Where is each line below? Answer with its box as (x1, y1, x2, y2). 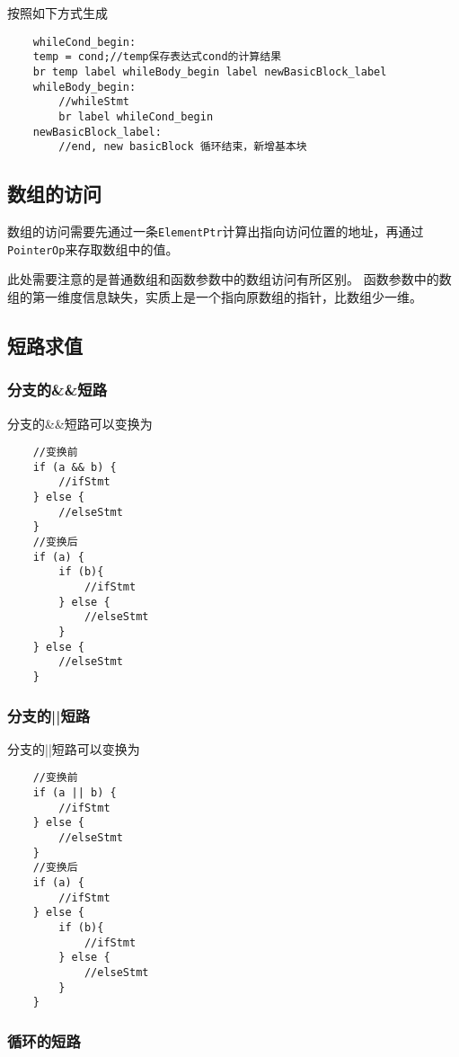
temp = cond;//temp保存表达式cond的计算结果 (32, 50, 282, 64)
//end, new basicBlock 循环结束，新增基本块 (58, 140, 307, 154)
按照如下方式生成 (7, 4, 108, 22)
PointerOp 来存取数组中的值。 (7, 239, 179, 258)
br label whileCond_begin (58, 110, 214, 123)
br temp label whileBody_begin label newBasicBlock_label (32, 65, 387, 78)
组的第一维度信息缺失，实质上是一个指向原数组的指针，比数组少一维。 (7, 287, 422, 306)
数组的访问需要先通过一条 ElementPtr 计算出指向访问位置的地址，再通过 (7, 222, 424, 241)
